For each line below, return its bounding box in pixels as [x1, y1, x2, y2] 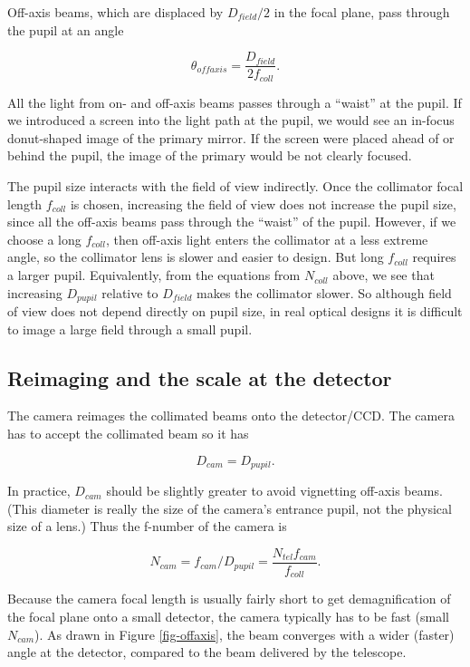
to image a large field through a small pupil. [7, 319, 253, 338]
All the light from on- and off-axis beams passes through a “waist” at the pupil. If [7, 92, 462, 111]
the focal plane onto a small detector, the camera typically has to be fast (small [7, 607, 450, 626]
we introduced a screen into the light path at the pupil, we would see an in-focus [7, 111, 455, 130]
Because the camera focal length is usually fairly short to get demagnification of [7, 589, 451, 608]
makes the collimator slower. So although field [197, 283, 452, 302]
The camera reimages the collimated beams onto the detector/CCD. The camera [7, 406, 455, 425]
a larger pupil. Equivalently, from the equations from [7, 266, 301, 285]
